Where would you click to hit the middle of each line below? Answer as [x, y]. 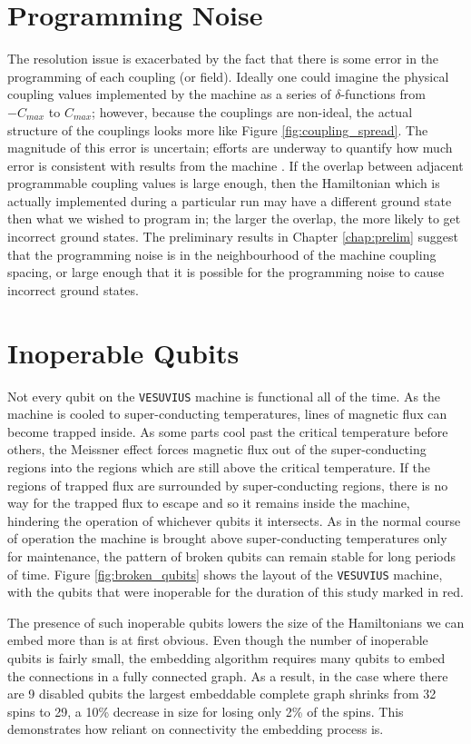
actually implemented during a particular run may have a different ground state [230, 200]
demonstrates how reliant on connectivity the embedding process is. [196, 729]
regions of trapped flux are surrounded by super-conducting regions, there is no [228, 485]
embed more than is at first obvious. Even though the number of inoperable [218, 640]
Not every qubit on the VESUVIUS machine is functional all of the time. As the [224, 396]
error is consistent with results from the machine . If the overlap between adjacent [235, 165]
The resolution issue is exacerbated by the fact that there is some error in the [223, 59]
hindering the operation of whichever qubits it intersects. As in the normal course [234, 520]
